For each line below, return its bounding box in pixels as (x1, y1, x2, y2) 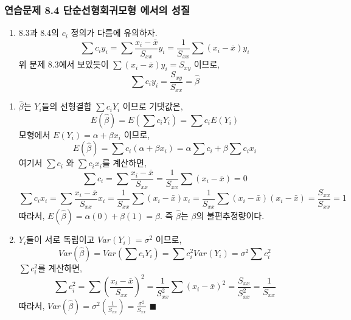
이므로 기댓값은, (122, 100, 183, 113)
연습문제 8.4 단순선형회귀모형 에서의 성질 (4, 2, 190, 17)
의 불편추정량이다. (196, 209, 265, 222)
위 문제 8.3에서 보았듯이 (18, 58, 109, 71)
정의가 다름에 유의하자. (71, 26, 158, 39)
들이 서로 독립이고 (26, 233, 95, 246)
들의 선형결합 (41, 100, 92, 113)
